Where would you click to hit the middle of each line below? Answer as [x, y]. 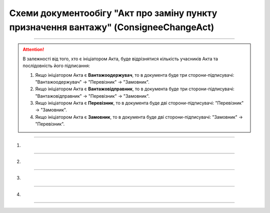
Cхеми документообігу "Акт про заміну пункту [113, 13]
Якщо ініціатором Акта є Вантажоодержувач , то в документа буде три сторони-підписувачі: [135, 75]
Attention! [33, 50]
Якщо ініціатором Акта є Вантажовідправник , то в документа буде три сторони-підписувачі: [135, 89]
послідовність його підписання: [56, 66]
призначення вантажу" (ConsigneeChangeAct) [112, 27]
